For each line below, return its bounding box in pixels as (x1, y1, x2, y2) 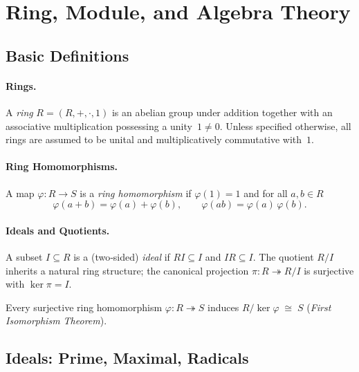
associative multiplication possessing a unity (6, 118, 192, 133)
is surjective (304, 263, 354, 277)
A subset (6, 249, 43, 263)
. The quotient (252, 249, 314, 263)
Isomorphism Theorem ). (6, 313, 107, 328)
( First (306, 299, 331, 314)
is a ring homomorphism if (80, 185, 192, 200)
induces (208, 299, 239, 314)
